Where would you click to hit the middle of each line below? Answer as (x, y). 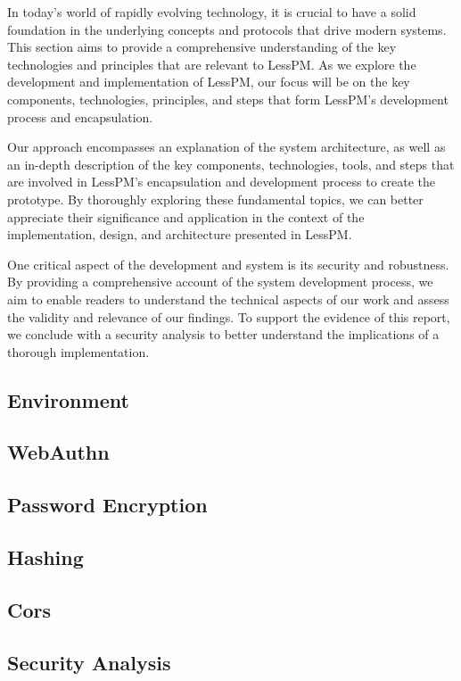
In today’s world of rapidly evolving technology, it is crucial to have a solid (212, 12)
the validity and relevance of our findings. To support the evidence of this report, (229, 316)
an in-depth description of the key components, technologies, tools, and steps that (231, 164)
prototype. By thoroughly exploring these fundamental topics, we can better (215, 199)
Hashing (45, 557)
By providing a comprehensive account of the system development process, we (220, 282)
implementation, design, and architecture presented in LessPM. (180, 234)
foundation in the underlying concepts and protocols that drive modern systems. (227, 29)
